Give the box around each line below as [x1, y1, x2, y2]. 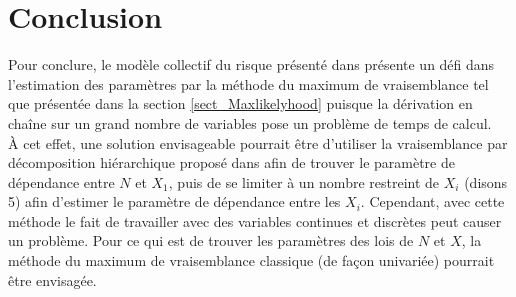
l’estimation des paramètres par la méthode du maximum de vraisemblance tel [8, 73, 489, 94]
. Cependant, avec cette [360, 191, 505, 212]
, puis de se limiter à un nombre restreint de [168, 171, 440, 192]
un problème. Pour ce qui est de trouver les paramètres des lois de [8, 230, 414, 251]
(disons [464, 171, 508, 192]
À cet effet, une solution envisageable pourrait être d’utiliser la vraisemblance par [8, 132, 508, 153]
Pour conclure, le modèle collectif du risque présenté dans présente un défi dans [8, 54, 495, 75]
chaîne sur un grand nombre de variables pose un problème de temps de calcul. [8, 112, 492, 133]
